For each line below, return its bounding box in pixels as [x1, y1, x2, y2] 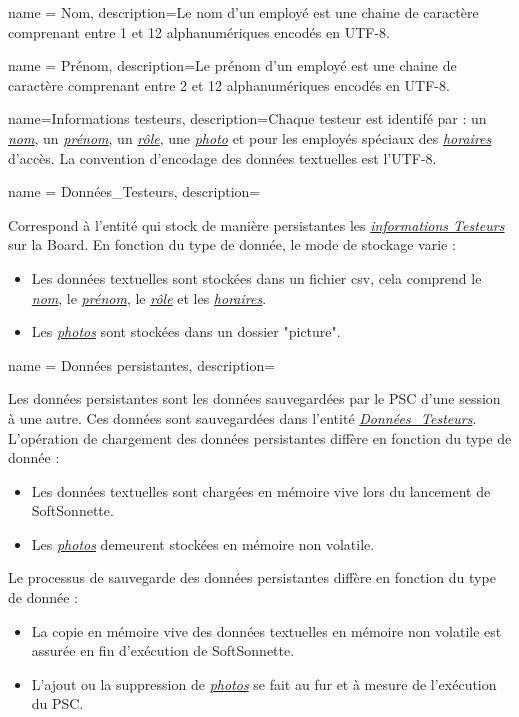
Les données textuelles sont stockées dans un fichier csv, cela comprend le [31, 267, 482, 288]
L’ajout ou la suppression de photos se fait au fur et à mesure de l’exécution [31, 673, 497, 694]
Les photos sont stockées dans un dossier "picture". [31, 321, 341, 342]
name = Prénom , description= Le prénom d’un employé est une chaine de [8, 55, 457, 76]
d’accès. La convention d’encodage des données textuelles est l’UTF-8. [8, 147, 437, 168]
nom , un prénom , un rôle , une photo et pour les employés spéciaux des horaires [8, 127, 492, 148]
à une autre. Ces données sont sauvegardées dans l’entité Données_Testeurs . [8, 407, 477, 428]
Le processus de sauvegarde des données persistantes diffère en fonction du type [8, 567, 496, 588]
